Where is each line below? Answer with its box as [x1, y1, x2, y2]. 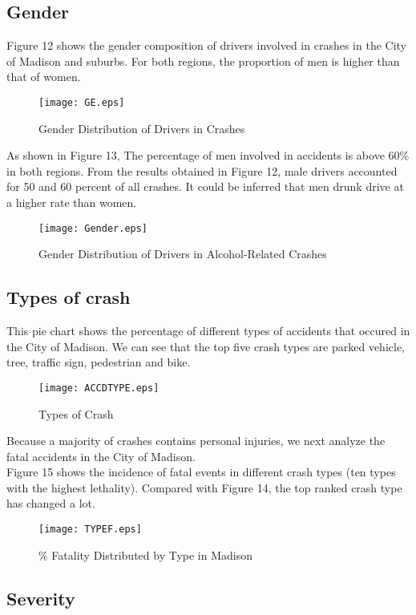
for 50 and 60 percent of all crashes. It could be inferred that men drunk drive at [6, 178, 404, 195]
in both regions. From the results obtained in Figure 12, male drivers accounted [6, 162, 398, 179]
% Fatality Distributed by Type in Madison [38, 546, 253, 563]
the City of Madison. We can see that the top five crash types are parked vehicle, [6, 338, 405, 354]
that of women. [6, 68, 81, 85]
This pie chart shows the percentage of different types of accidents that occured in [6, 322, 410, 339]
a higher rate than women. [6, 194, 137, 211]
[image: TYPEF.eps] [38, 524, 142, 536]
